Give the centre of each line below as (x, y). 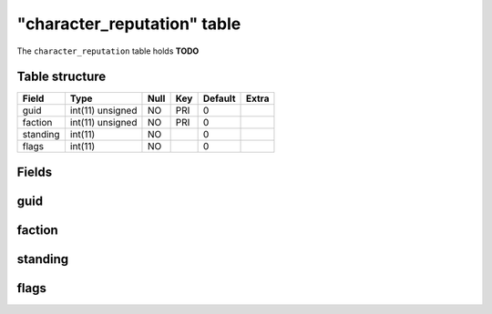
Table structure (61, 77)
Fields (35, 172)
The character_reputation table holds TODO (108, 51)
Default (219, 98)
